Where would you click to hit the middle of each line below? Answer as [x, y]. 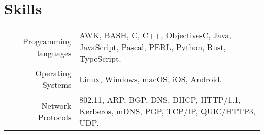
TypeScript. [100, 59]
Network [56, 105]
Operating [53, 73]
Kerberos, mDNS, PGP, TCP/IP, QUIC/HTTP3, [168, 111]
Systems [57, 85]
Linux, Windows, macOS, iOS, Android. [151, 79]
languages [54, 53]
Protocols [55, 117]
